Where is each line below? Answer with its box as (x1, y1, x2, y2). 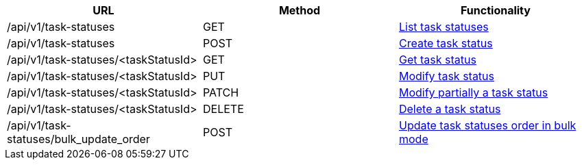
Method (278, 3, 321, 17)
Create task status (398, 36, 493, 50)
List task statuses (398, 20, 489, 34)
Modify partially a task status (398, 86, 548, 99)
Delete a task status (398, 102, 501, 116)
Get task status (398, 53, 476, 66)
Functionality (461, 3, 531, 17)
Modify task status (398, 69, 495, 83)
